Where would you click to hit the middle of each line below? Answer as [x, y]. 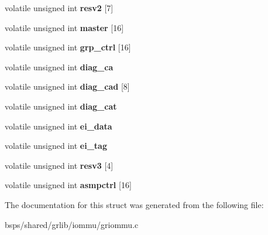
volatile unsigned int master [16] [64, 27]
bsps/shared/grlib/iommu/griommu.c [72, 224]
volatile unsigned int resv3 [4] [59, 165]
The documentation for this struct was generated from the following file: [134, 204]
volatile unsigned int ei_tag [56, 146]
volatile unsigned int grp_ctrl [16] [68, 47]
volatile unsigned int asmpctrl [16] [68, 185]
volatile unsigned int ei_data [59, 126]
